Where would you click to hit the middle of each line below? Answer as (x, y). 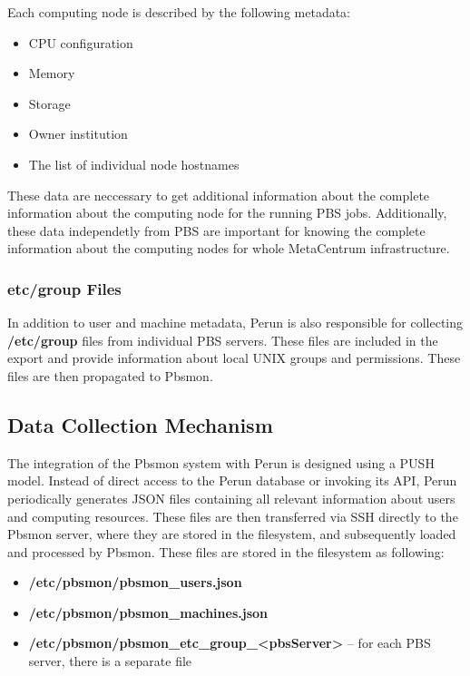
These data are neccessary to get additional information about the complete (219, 195)
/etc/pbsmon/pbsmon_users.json (135, 582)
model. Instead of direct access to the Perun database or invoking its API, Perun (232, 480)
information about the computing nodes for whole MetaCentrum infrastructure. (229, 248)
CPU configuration (81, 42)
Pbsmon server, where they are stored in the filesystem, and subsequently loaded (232, 534)
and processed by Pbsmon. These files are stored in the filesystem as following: (226, 551)
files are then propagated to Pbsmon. (110, 375)
